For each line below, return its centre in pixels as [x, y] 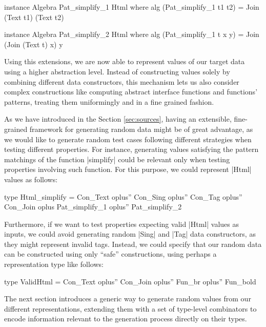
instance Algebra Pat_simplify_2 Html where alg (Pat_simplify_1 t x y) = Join [132, 34]
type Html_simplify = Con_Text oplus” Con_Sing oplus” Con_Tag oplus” [123, 196]
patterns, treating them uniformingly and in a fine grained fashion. [109, 101]
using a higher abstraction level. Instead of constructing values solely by [117, 71]
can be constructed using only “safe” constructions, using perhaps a [110, 254]
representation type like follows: [54, 264]
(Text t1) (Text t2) [34, 17]
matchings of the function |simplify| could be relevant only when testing [117, 159]
